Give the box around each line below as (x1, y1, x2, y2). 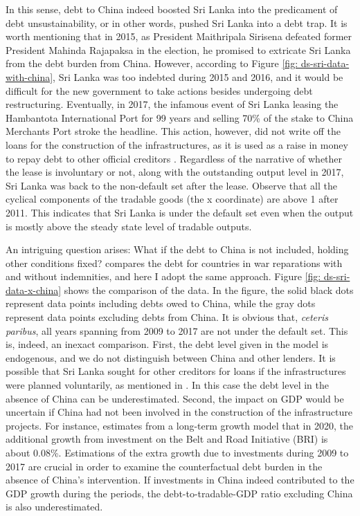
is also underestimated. (6, 499, 103, 514)
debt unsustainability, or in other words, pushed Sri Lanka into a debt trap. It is (6, 15, 348, 30)
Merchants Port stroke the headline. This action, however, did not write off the (6, 124, 341, 138)
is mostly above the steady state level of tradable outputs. (6, 219, 252, 233)
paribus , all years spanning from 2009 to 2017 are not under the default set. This (6, 323, 348, 338)
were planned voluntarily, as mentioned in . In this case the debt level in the (6, 378, 329, 392)
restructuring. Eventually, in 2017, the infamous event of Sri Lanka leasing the (6, 97, 339, 111)
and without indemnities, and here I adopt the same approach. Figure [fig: (6, 269, 321, 284)
